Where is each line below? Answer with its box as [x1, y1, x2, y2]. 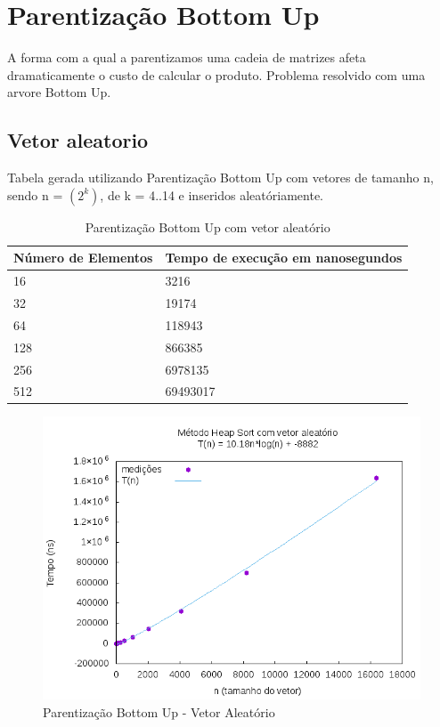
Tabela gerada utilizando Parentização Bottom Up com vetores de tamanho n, [7, 168, 434, 187]
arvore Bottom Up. [7, 83, 111, 101]
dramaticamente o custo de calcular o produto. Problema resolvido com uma [7, 65, 426, 84]
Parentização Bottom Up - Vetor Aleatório [43, 703, 275, 722]
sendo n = [7, 185, 63, 204]
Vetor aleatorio [7, 126, 149, 154]
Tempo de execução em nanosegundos [165, 248, 403, 267]
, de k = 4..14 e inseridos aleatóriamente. [100, 185, 323, 204]
